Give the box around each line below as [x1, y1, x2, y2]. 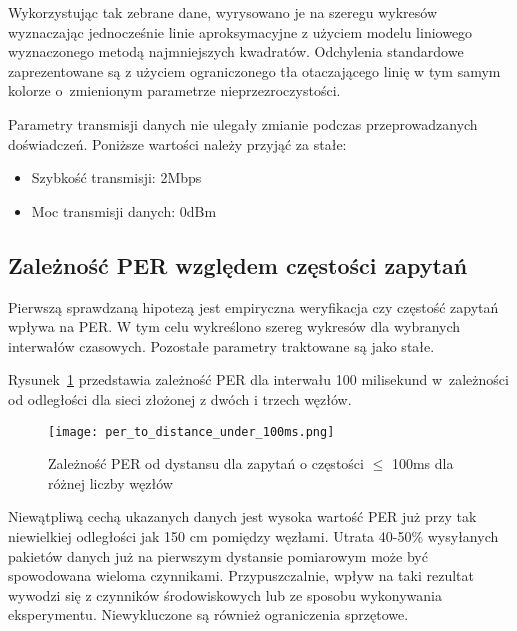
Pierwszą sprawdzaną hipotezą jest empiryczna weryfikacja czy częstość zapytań [8, 296, 499, 317]
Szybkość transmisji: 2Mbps [31, 167, 202, 188]
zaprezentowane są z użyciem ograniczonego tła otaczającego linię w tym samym [8, 60, 501, 81]
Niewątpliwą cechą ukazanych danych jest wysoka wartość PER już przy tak [8, 506, 477, 527]
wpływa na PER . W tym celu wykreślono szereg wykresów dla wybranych [8, 316, 461, 337]
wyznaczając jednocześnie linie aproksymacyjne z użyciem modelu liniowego [8, 21, 473, 42]
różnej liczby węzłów [48, 472, 173, 493]
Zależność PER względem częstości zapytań [8, 249, 468, 280]
